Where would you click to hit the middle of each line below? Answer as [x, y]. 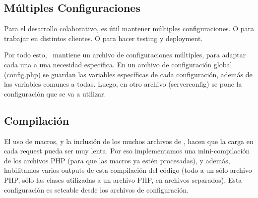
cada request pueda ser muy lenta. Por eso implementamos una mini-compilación [127, 151]
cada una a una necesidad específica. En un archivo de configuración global [118, 64]
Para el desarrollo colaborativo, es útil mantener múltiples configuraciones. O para [129, 28]
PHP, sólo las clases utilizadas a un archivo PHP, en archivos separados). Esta [123, 179]
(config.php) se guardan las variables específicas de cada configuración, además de [128, 74]
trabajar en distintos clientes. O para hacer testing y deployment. [103, 38]
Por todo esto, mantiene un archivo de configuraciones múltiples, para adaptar [125, 55]
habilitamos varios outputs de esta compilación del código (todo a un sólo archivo [128, 170]
